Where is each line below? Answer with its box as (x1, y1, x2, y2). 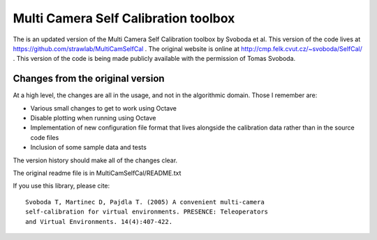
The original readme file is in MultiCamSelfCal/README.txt (13, 169, 182, 177)
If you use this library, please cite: (13, 182, 110, 190)
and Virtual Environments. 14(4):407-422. (25, 218, 173, 225)
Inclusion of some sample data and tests (30, 143, 147, 152)
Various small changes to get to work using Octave (30, 104, 177, 112)
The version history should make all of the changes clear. (13, 156, 178, 164)
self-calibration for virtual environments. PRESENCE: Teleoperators (25, 208, 269, 216)
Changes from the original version (13, 73, 165, 85)
